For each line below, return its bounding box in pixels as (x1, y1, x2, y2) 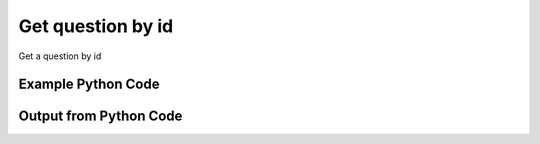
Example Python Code (18, 76, 160, 93)
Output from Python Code (18, 108, 183, 125)
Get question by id (18, 15, 174, 37)
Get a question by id (18, 50, 102, 62)
